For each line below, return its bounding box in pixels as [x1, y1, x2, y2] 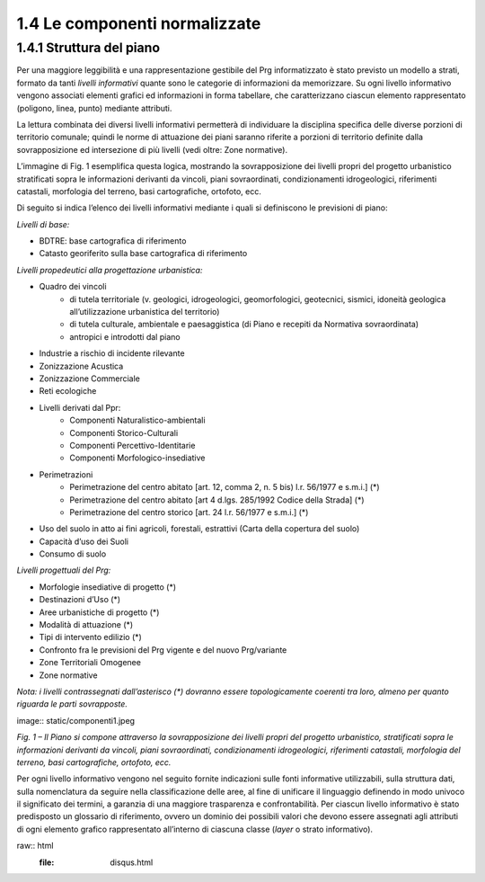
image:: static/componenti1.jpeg [16, 715, 135, 726]
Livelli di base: [16, 218, 70, 229]
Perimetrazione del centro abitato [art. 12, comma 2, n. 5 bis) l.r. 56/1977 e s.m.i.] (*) [69, 482, 381, 493]
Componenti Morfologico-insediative [69, 452, 206, 463]
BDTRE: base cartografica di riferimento [39, 236, 187, 246]
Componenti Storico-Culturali [69, 427, 179, 438]
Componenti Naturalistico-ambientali [69, 414, 206, 426]
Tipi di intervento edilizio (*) [39, 632, 143, 643]
